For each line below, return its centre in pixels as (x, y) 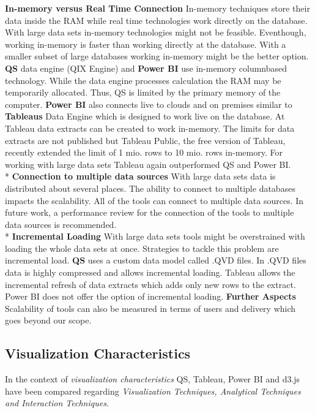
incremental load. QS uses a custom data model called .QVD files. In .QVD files (156, 260)
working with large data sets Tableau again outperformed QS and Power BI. (148, 164)
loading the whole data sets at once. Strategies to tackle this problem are (142, 248)
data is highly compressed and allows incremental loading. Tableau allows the (150, 272)
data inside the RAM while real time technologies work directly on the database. (156, 20)
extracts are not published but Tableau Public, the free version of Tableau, (145, 140)
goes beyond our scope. (48, 320)
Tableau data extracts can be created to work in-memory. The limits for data (150, 128)
